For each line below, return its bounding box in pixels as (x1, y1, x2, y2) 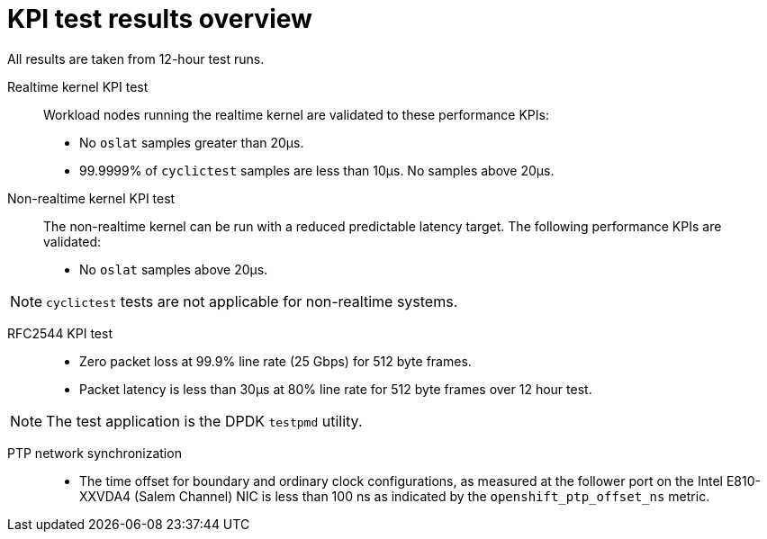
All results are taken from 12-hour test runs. (7, 50, 265, 67)
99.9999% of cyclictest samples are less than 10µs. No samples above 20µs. (79, 162, 555, 178)
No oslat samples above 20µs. (79, 261, 268, 277)
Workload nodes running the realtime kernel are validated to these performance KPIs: (43, 106, 549, 122)
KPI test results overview (7, 4, 312, 34)
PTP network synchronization (7, 445, 182, 461)
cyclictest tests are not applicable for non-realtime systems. (46, 292, 458, 310)
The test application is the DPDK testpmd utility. (46, 411, 363, 430)
